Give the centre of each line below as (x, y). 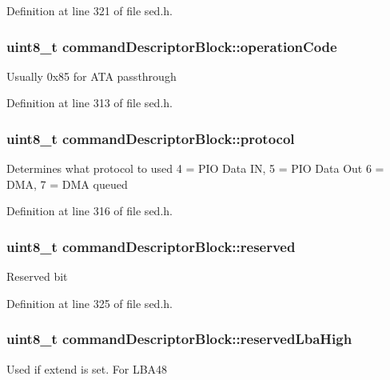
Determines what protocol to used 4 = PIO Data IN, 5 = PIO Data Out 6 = (195, 168)
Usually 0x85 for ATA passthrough (92, 76)
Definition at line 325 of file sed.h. (90, 303)
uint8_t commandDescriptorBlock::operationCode (172, 46)
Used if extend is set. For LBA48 (87, 368)
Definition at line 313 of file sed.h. (90, 103)
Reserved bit (37, 276)
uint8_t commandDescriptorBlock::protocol (151, 138)
